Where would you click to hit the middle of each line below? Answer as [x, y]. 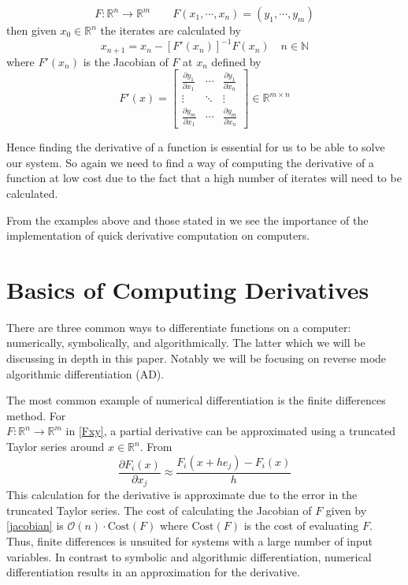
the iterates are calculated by [171, 30]
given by [346, 510]
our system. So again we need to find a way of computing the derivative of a [190, 162]
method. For [36, 415]
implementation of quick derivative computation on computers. [158, 235]
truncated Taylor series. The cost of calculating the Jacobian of [159, 510]
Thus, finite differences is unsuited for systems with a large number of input [190, 540]
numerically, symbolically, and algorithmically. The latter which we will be [186, 343]
